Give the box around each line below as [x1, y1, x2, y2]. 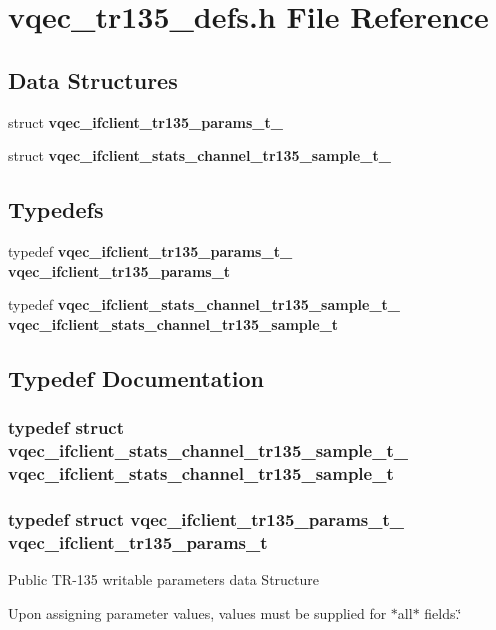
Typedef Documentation [8, 362, 264, 393]
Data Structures [8, 64, 178, 95]
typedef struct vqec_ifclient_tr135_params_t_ [8, 506, 405, 531]
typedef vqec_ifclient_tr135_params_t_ [8, 240, 293, 261]
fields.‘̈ [424, 602, 462, 623]
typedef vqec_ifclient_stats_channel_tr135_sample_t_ [8, 294, 401, 315]
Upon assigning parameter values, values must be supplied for [8, 602, 387, 623]
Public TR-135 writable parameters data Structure [8, 568, 320, 589]
